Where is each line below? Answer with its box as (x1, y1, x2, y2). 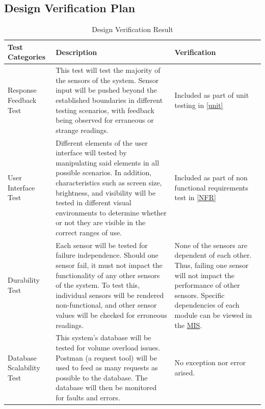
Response (8, 85, 37, 95)
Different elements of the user (56, 137, 148, 148)
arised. (174, 367, 195, 377)
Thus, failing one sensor (174, 260, 249, 270)
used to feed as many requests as (56, 362, 158, 373)
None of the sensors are (174, 239, 248, 250)
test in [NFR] (174, 192, 216, 203)
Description (56, 46, 97, 57)
